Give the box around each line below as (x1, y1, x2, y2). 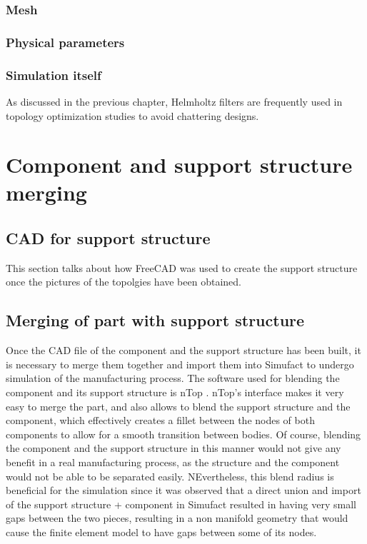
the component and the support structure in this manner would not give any (6, 440, 341, 455)
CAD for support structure (6, 227, 211, 249)
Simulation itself (6, 66, 101, 84)
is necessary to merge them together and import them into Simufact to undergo (6, 356, 354, 371)
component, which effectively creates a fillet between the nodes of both (6, 413, 315, 428)
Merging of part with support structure (6, 309, 305, 331)
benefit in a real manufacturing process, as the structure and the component (6, 455, 340, 469)
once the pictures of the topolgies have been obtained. (6, 274, 241, 289)
